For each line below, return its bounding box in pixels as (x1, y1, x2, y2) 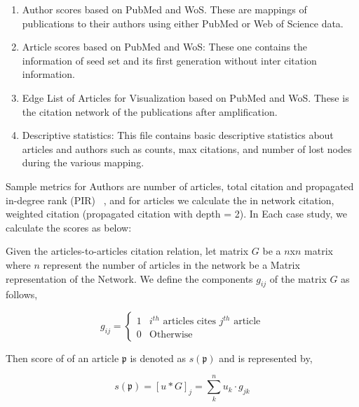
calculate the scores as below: (6, 220, 132, 234)
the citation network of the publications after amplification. (22, 104, 278, 119)
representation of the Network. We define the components (6, 271, 253, 286)
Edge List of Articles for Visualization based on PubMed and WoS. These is (22, 90, 349, 105)
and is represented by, (219, 350, 313, 365)
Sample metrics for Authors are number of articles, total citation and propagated (6, 178, 354, 193)
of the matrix (269, 271, 327, 286)
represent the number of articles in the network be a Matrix (43, 257, 300, 272)
